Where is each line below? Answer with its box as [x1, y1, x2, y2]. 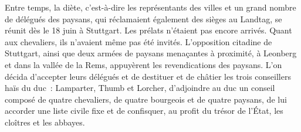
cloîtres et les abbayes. [5, 116, 85, 128]
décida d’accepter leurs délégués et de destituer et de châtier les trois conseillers [5, 70, 291, 82]
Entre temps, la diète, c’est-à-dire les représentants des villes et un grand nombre [5, 1, 296, 13]
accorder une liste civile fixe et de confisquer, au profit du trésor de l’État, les [5, 104, 283, 117]
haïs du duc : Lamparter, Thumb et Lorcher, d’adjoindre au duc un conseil [5, 82, 275, 94]
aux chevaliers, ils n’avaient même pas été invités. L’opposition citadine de [5, 35, 272, 48]
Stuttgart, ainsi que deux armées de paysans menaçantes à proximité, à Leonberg [5, 47, 297, 59]
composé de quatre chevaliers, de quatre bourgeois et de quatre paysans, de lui [5, 93, 287, 105]
